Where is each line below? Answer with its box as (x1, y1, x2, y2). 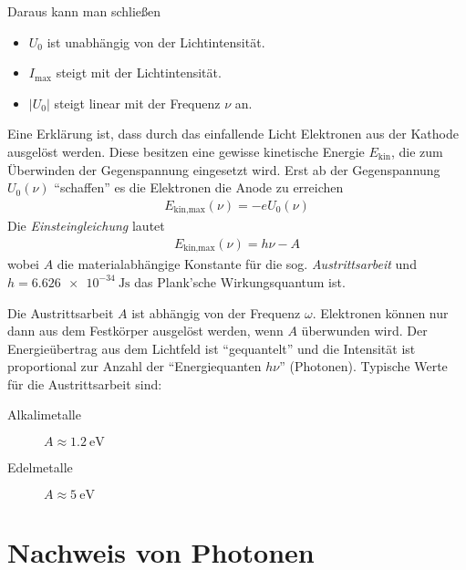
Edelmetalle (7, 458, 73, 477)
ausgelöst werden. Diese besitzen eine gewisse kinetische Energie (7, 141, 365, 161)
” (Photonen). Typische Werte (279, 357, 448, 376)
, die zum (390, 141, 443, 161)
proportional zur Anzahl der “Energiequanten (7, 357, 262, 376)
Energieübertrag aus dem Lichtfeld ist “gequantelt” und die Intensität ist (7, 338, 416, 358)
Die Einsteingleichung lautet (7, 216, 165, 235)
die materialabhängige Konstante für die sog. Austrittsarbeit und (57, 254, 417, 274)
